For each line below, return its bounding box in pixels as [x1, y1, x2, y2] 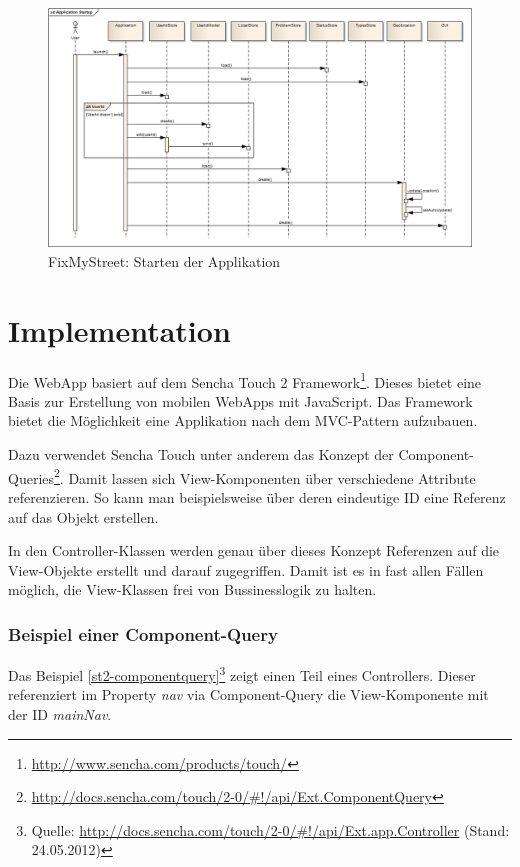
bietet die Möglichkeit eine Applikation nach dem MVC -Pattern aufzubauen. [8, 410, 478, 431]
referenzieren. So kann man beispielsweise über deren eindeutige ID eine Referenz [8, 486, 506, 507]
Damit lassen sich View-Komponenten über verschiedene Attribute [68, 467, 476, 488]
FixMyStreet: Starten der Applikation [48, 250, 281, 271]
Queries [8, 467, 55, 488]
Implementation [8, 309, 231, 350]
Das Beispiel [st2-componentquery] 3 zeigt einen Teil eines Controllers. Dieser [8, 662, 476, 685]
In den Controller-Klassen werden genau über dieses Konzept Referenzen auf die [8, 540, 500, 561]
